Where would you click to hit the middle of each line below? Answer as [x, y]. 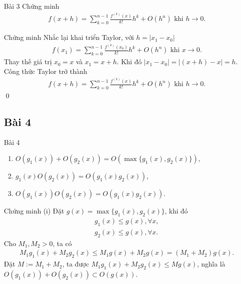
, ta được [76, 264]
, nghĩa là [211, 264]
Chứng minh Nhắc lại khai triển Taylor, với [69, 37]
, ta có [62, 243]
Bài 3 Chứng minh [32, 6]
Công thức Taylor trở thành [46, 71]
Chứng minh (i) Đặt [34, 211]
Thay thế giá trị [28, 62]
